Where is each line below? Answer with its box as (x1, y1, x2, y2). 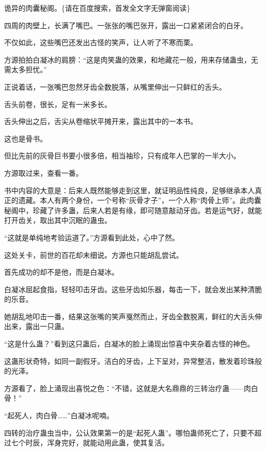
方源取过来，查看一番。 (4, 167, 83, 178)
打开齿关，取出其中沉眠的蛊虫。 (4, 215, 112, 225)
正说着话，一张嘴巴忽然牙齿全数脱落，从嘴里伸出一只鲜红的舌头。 (4, 81, 226, 92)
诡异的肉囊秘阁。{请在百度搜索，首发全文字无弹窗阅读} (4, 3, 190, 13)
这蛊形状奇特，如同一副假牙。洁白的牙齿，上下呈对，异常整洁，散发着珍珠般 (4, 355, 262, 366)
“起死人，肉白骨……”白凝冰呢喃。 (4, 410, 114, 421)
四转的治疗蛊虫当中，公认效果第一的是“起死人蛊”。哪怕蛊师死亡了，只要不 (4, 427, 255, 438)
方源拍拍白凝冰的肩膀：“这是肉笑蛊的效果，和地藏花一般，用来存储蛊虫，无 (4, 54, 258, 65)
